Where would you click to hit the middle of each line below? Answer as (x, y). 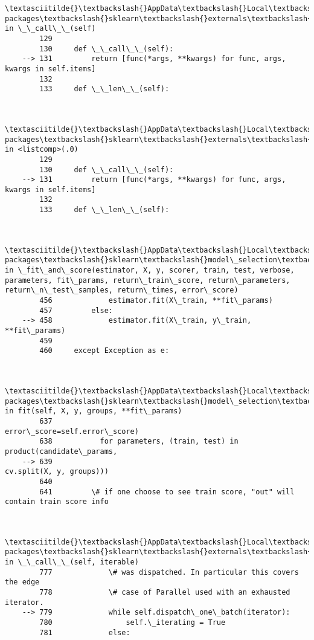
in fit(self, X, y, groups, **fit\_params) (94, 411)
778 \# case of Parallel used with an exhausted (165, 593)
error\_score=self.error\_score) (72, 431)
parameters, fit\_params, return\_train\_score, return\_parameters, (148, 280)
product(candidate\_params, (61, 451)
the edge (22, 582)
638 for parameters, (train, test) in (139, 441)
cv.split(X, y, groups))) (57, 472)
